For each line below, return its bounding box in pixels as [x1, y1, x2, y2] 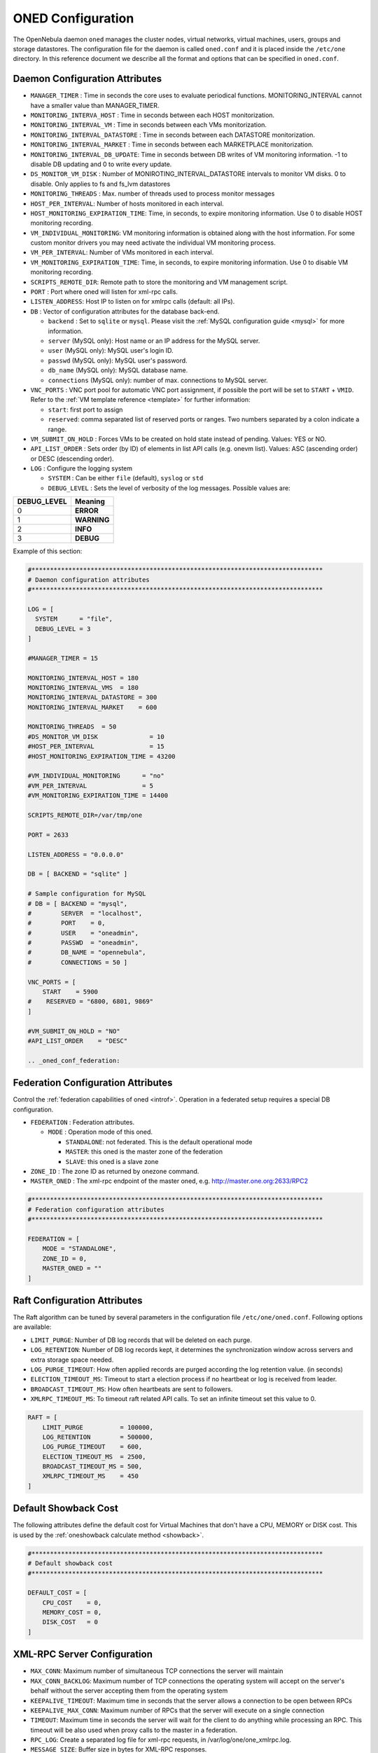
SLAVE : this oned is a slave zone [65, 1157, 159, 1165]
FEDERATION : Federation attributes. [30, 1118, 135, 1127]
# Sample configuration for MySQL [27, 890, 146, 898]
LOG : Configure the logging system [30, 464, 133, 473]
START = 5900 [42, 988, 98, 996]
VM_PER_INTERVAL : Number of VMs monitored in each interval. [30, 248, 214, 257]
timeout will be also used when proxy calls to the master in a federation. [30, 1726, 238, 1734]
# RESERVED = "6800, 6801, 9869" [27, 998, 154, 1006]
